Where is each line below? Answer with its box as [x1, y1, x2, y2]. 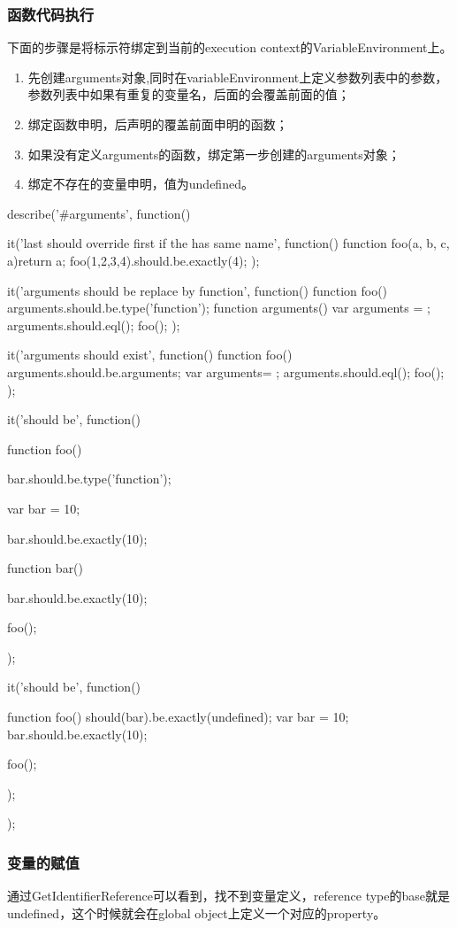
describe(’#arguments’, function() [7, 204, 191, 222]
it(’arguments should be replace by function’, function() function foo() [7, 281, 388, 299]
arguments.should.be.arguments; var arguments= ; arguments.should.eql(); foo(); [7, 362, 445, 381]
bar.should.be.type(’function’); [7, 469, 171, 488]
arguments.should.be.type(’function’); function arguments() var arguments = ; [7, 298, 430, 317]
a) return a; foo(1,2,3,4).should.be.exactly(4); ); [7, 251, 260, 269]
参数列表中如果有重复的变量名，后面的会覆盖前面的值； [27, 85, 350, 104]
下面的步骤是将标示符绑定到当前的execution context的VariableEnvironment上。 [7, 38, 453, 57]
